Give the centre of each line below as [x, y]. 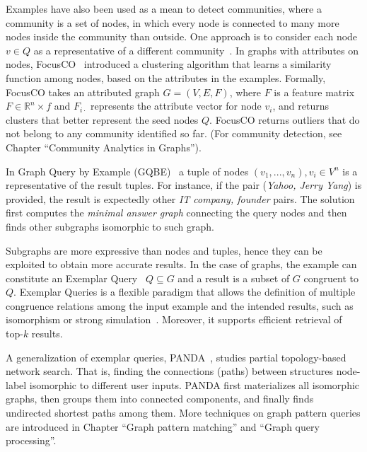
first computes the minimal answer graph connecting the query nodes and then [176, 213]
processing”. [31, 440]
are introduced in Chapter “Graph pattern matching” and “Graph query [163, 426]
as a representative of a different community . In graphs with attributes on [196, 50]
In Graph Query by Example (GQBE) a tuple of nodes [127, 171]
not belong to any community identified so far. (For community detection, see [174, 133]
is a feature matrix [314, 92]
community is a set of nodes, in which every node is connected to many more [173, 22]
